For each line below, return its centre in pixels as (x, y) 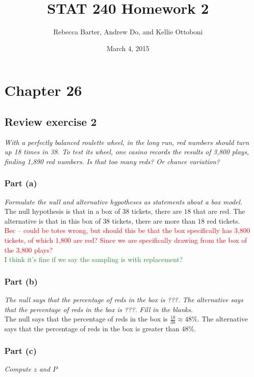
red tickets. (223, 220)
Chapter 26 (43, 90)
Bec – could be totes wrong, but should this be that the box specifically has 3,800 (127, 230)
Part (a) (21, 183)
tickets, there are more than (154, 220)
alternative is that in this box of (53, 220)
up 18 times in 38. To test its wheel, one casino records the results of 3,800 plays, (127, 152)
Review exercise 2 (51, 121)
